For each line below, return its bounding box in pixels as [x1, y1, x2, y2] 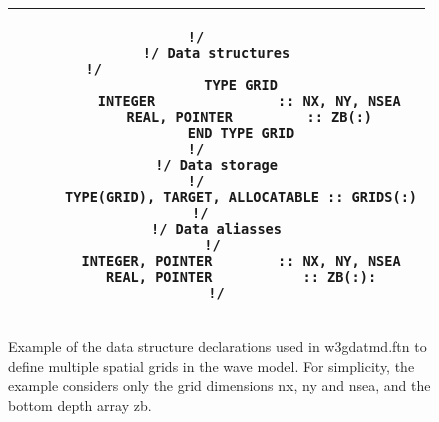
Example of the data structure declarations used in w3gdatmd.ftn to [8, 336, 427, 356]
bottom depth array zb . [8, 394, 152, 415]
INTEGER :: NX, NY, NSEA [97, 93, 401, 109]
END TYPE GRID [187, 125, 295, 141]
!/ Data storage [155, 157, 278, 173]
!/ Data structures [142, 45, 291, 61]
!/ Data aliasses [151, 221, 282, 237]
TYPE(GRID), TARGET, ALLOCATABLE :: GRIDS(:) [65, 189, 418, 205]
